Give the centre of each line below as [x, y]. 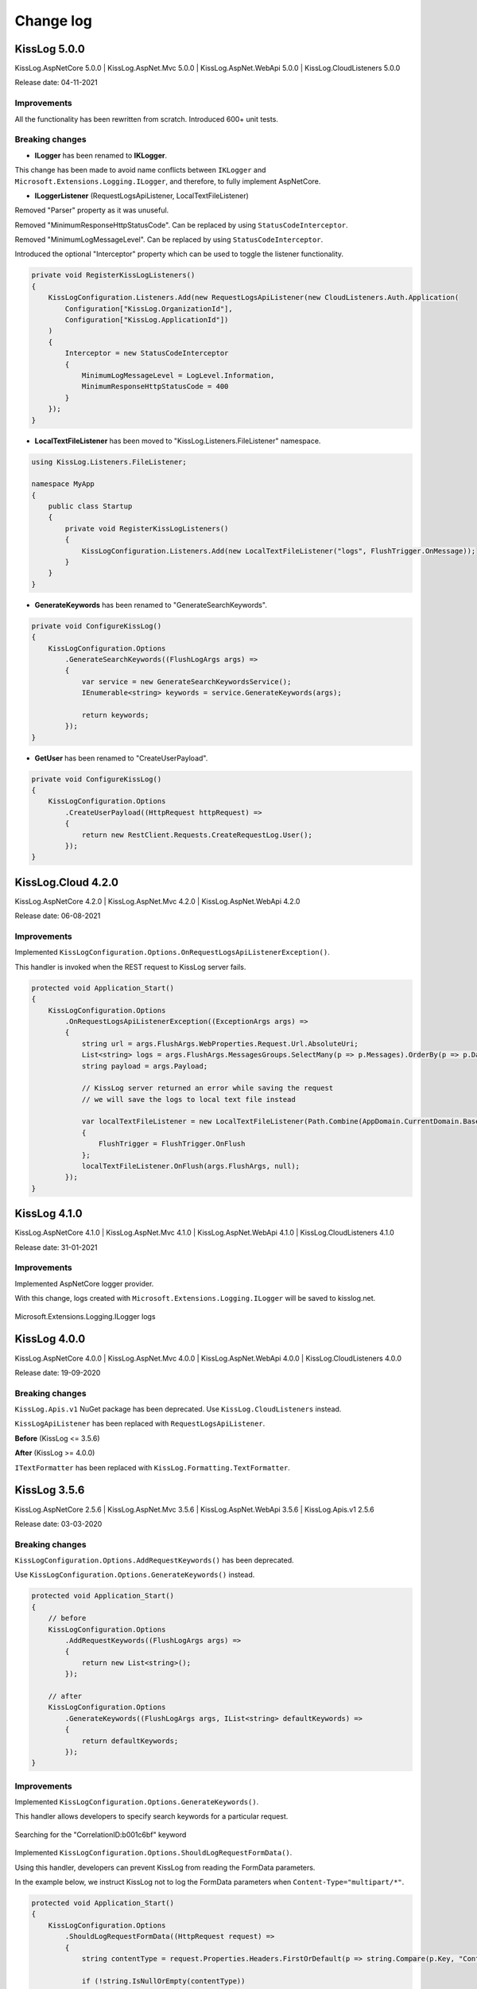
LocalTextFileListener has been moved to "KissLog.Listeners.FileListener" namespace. [178, 441]
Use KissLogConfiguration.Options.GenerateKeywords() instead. [135, 1574]
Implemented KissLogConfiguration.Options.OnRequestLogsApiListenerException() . [172, 952]
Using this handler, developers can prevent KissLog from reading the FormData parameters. [165, 1867]
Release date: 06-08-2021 [58, 916]
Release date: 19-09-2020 [58, 1372]
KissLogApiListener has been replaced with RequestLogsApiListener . [140, 1423]
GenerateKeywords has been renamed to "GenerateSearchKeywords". [151, 605]
